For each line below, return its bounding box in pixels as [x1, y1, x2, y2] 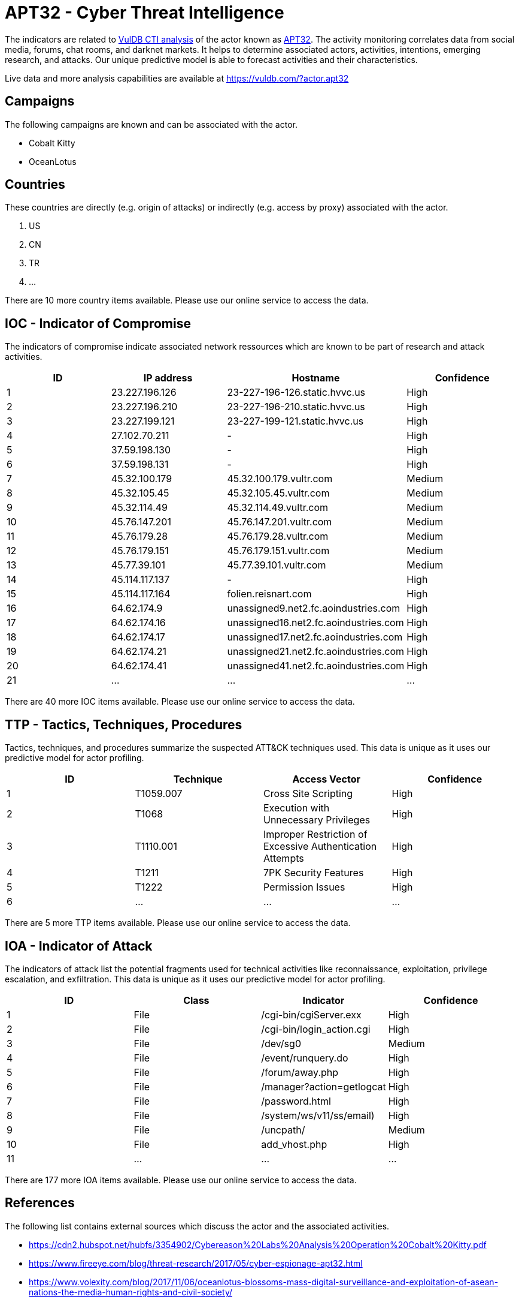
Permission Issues [263, 881, 345, 894]
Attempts [263, 852, 304, 865]
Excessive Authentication [263, 840, 377, 853]
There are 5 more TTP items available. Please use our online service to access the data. [5, 918, 351, 928]
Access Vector [292, 773, 361, 786]
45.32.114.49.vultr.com [227, 501, 329, 514]
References [5, 1195, 75, 1211]
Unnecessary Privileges [263, 814, 371, 826]
